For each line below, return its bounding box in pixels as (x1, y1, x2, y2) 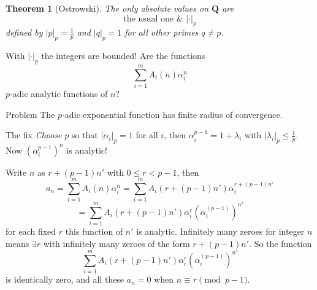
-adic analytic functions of (10, 87, 108, 100)
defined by (6, 26, 43, 39)
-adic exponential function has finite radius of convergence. (62, 108, 283, 120)
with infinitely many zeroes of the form (43, 237, 190, 249)
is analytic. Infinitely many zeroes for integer (136, 225, 305, 238)
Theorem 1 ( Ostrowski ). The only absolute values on (6, 2, 209, 14)
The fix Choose (6, 128, 62, 141)
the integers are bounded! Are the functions (41, 49, 205, 62)
